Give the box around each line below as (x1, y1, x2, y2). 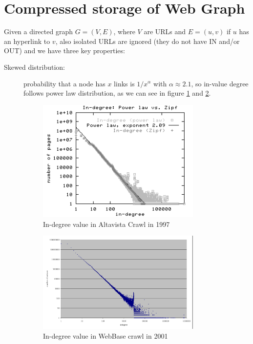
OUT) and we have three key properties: (4, 45, 125, 56)
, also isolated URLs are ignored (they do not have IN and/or (55, 36, 240, 46)
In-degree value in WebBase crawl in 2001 (43, 330, 168, 341)
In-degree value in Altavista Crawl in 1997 (43, 219, 170, 229)
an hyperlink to (4, 36, 50, 46)
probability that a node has (23, 78, 105, 88)
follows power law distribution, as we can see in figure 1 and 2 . (23, 88, 211, 98)
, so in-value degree (191, 78, 249, 88)
